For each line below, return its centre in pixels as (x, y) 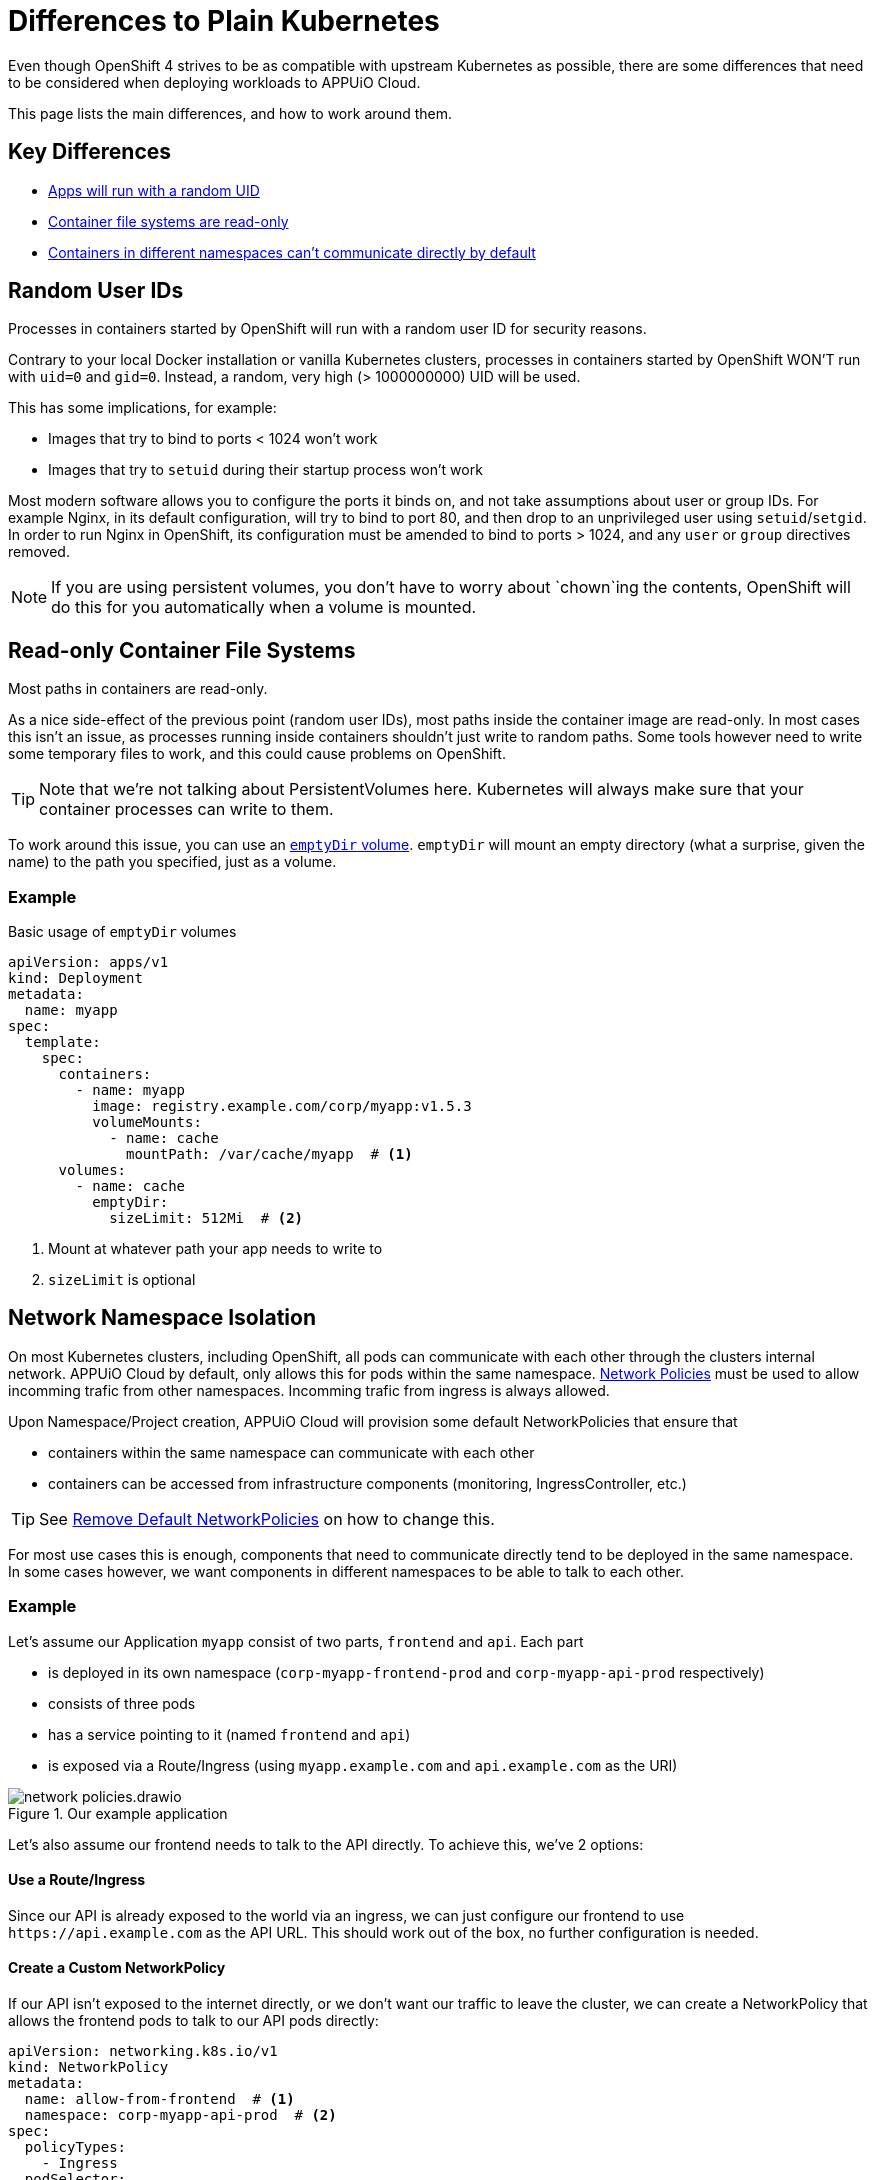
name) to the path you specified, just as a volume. (172, 862)
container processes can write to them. (186, 809)
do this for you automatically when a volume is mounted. (264, 607)
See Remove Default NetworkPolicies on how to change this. (267, 1518)
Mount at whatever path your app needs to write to (215, 1249)
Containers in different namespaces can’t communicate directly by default (292, 252)
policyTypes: (75, 2147)
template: (62, 1042)
